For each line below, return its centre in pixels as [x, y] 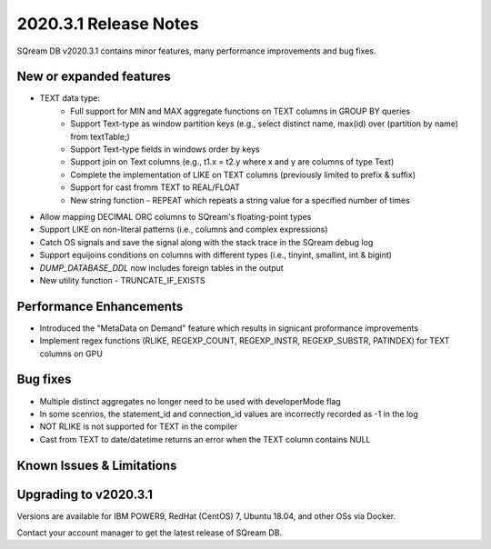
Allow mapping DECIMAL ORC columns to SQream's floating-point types [175, 216]
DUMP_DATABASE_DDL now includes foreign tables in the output [161, 267]
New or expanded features [94, 77]
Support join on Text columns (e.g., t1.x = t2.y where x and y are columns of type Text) [232, 162]
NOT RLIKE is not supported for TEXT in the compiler [139, 426]
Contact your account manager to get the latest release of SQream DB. [149, 533]
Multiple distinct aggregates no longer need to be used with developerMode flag [190, 401]
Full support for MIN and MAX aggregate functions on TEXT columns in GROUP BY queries [240, 111]
